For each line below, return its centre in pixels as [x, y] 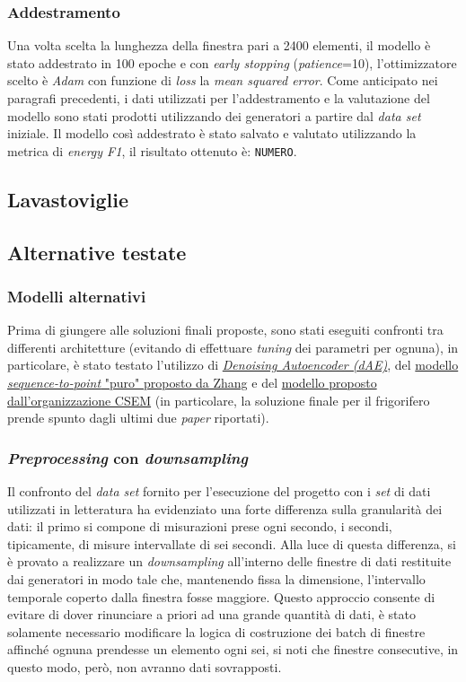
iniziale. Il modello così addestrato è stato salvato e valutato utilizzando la [212, 133]
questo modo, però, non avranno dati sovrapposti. [145, 666]
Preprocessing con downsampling [128, 457]
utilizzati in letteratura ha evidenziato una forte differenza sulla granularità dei [225, 508]
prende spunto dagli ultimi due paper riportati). [138, 418]
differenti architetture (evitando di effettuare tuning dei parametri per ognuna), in [233, 347]
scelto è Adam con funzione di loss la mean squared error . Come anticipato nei [223, 80]
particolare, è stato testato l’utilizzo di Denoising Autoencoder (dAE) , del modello [233, 365]
